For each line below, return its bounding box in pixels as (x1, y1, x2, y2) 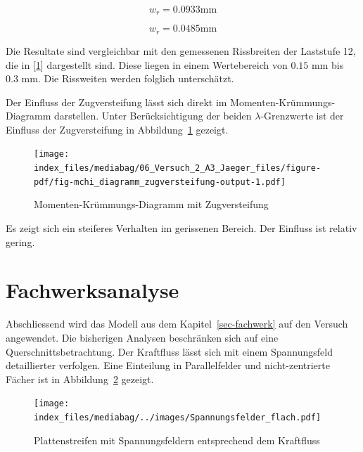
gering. (6, 234, 35, 249)
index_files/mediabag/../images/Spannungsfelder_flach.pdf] (34, 412, 321, 422)
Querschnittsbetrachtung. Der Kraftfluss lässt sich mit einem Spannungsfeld (6, 344, 333, 359)
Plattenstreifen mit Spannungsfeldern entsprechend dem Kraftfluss (34, 432, 320, 447)
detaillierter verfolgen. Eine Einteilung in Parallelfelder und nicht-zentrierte (6, 358, 330, 373)
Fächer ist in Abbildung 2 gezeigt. (6, 371, 154, 386)
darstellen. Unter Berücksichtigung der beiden (54, 108, 252, 123)
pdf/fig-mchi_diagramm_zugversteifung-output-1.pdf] (34, 176, 286, 187)
